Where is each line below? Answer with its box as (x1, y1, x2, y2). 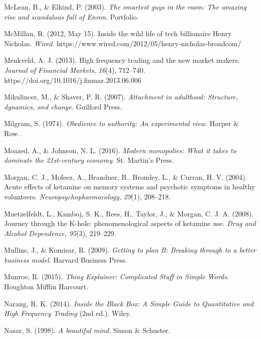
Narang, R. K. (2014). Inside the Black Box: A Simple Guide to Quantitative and (4, 298, 253, 308)
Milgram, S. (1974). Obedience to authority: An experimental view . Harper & (4, 118, 239, 129)
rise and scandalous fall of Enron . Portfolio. (4, 11, 139, 22)
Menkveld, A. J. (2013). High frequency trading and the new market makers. (4, 55, 240, 65)
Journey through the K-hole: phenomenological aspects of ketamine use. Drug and (4, 218, 256, 229)
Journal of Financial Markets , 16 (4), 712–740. (4, 64, 145, 75)
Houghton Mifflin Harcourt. (4, 281, 89, 292)
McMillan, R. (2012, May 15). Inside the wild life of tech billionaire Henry (4, 28, 232, 39)
